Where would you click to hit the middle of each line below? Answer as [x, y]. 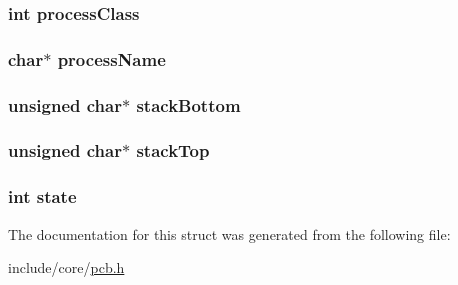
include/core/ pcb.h [66, 267]
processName [111, 58]
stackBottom [188, 104]
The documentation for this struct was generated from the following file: [229, 233]
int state [42, 196]
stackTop [173, 150]
